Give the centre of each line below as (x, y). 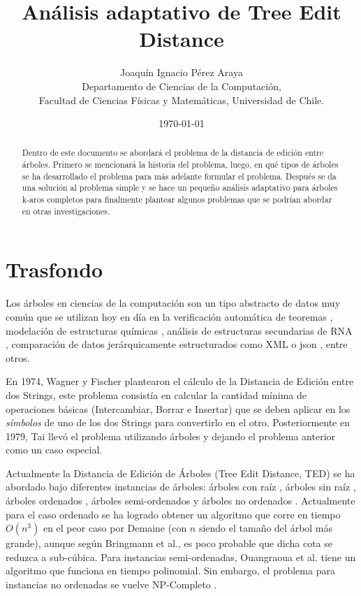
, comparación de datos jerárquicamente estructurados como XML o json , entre (177, 344)
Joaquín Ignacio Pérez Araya (182, 72)
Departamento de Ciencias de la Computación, (182, 86)
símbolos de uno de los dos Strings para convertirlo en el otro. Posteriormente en (178, 422)
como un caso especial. (54, 450)
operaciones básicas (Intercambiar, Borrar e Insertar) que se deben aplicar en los (178, 408)
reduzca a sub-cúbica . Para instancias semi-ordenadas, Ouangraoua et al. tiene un (181, 557)
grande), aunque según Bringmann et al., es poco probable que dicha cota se (169, 543)
